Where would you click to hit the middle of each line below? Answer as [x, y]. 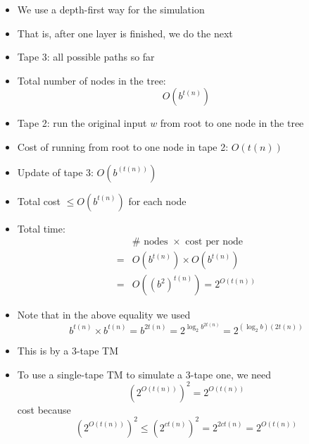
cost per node [214, 242]
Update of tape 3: [55, 172]
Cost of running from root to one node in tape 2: [123, 146]
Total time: [41, 228]
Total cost [39, 201]
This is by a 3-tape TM [68, 350]
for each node [157, 201]
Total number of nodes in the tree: [92, 80]
